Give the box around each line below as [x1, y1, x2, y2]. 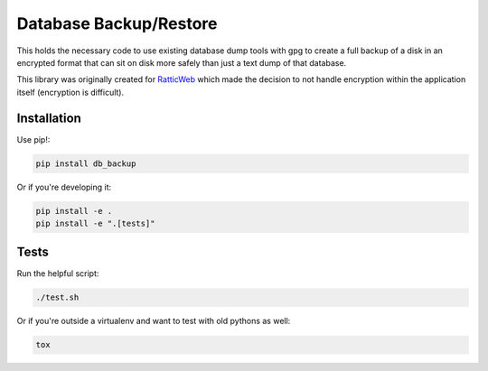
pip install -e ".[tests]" [35, 218, 155, 228]
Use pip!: [16, 134, 51, 144]
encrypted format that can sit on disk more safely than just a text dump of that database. [16, 57, 347, 68]
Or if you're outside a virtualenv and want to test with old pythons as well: [16, 316, 291, 327]
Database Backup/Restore [16, 14, 218, 33]
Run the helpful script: [16, 268, 99, 279]
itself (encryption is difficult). [16, 87, 125, 97]
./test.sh [35, 292, 80, 302]
